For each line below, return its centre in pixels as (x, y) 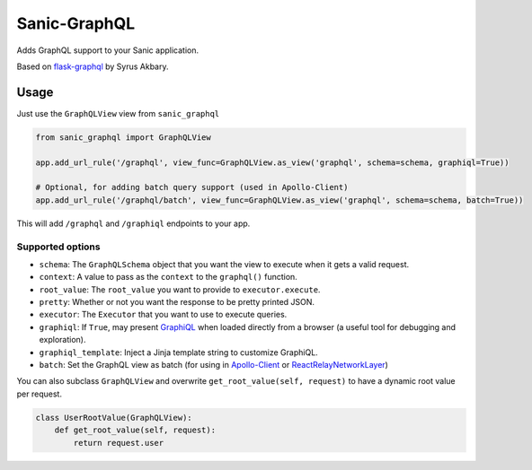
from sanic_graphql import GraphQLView (123, 137)
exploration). (62, 340)
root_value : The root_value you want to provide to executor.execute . (180, 289)
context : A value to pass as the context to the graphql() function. (168, 277)
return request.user (119, 443)
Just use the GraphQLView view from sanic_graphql (118, 113)
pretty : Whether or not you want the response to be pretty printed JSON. (177, 302)
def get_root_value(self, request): (135, 430)
